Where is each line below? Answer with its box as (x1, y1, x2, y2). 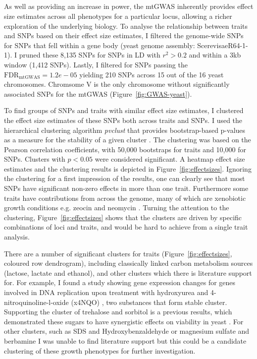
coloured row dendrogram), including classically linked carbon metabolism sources (4, 258, 253, 268)
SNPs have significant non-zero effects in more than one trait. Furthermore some (4, 183, 249, 193)
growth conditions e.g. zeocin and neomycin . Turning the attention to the (4, 202, 229, 213)
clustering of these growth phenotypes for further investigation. (4, 345, 196, 356)
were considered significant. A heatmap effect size (95, 154, 245, 164)
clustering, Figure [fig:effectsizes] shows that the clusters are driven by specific (4, 212, 242, 222)
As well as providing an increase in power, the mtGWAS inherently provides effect (4, 1, 254, 11)
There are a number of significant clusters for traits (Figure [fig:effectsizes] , (4, 248, 232, 258)
